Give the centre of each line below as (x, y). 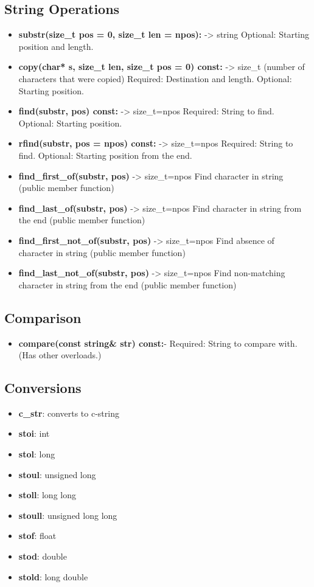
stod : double (43, 556)
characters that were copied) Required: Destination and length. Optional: (155, 78)
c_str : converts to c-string (69, 413)
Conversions (43, 388)
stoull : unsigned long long (68, 515)
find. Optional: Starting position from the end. (105, 155)
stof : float (37, 536)
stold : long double (53, 576)
